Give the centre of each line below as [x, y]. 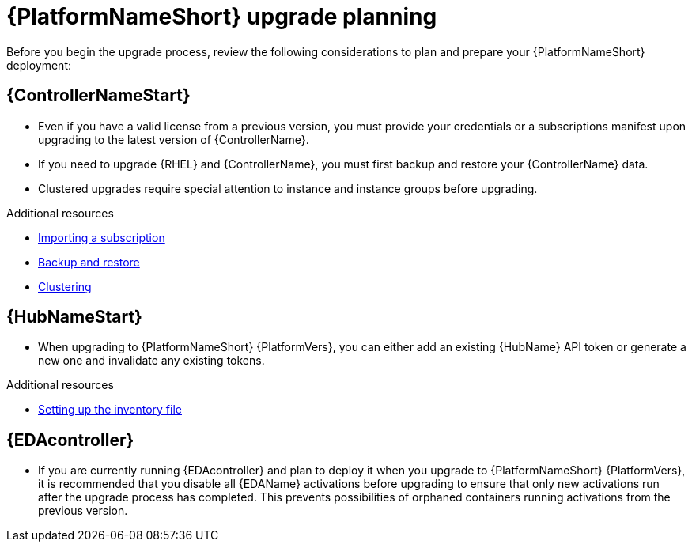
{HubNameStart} [74, 317]
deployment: [39, 65]
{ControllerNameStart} [98, 96]
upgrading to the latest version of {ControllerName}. [174, 139]
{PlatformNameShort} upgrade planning [222, 17]
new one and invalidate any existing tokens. [151, 361]
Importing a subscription [102, 237]
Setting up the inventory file [110, 410]
